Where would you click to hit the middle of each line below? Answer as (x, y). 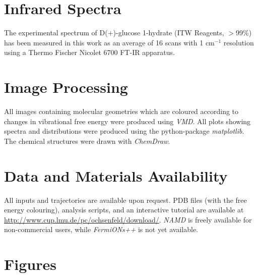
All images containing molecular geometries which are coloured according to (121, 111)
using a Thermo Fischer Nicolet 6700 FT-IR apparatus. (89, 52)
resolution (239, 42)
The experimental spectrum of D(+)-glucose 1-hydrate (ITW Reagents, (114, 33)
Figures (30, 264)
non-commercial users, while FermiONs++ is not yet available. (101, 229)
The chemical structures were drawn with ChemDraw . (87, 141)
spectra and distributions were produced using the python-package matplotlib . (124, 131)
